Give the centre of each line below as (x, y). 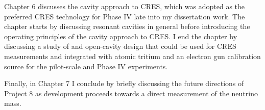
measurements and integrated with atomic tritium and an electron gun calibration (132, 56)
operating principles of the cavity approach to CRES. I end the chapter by (121, 36)
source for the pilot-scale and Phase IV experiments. (86, 66)
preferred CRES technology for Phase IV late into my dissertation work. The (125, 16)
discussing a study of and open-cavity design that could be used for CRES (120, 46)
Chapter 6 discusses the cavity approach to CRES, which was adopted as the (125, 6)
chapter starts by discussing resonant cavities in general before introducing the (127, 26)
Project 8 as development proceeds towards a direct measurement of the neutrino (131, 93)
